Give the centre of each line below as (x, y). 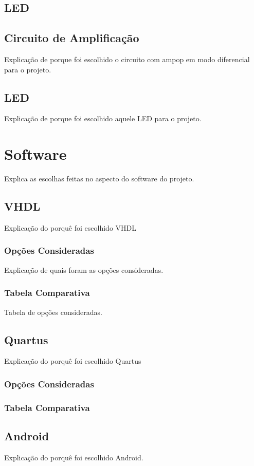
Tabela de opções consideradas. (53, 312)
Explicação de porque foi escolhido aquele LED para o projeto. (103, 118)
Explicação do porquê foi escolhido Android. (74, 457)
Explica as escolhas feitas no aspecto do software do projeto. (99, 179)
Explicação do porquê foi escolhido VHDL (70, 227)
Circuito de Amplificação (72, 38)
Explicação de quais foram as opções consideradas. (84, 269)
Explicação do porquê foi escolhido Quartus (73, 361)
